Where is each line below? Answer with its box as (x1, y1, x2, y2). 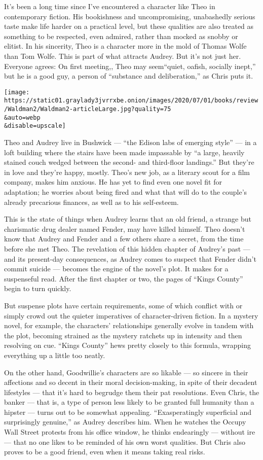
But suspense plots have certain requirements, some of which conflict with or (4, 300, 243, 310)
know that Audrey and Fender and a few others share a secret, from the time (4, 233, 244, 244)
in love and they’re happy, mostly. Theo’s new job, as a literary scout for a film (4, 166, 250, 177)
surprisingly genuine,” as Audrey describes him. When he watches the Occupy (4, 416, 246, 427)
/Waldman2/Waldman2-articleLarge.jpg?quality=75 (4, 105, 171, 113)
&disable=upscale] (4, 122, 66, 130)
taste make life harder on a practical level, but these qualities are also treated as (4, 21, 254, 31)
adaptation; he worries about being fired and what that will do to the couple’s (4, 187, 247, 197)
